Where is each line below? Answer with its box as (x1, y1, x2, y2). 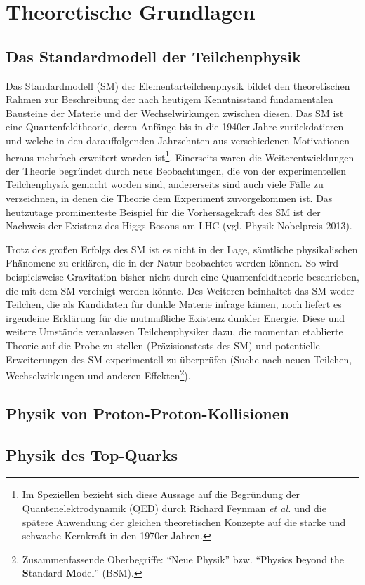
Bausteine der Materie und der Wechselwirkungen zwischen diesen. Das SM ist (6, 105, 344, 120)
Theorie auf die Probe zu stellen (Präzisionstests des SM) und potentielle (6, 337, 320, 352)
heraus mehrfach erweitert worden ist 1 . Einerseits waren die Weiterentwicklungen (6, 147, 354, 164)
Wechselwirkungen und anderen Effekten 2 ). (6, 366, 191, 382)
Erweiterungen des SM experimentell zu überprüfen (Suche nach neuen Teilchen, (6, 351, 352, 366)
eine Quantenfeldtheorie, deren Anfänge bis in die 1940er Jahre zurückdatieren (6, 119, 344, 134)
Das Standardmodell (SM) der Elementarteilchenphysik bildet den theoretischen (6, 78, 350, 93)
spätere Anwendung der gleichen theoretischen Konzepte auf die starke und (22, 514, 346, 529)
